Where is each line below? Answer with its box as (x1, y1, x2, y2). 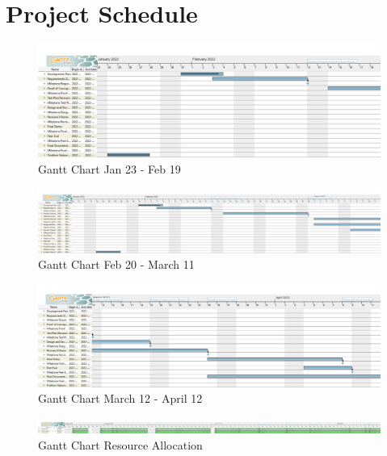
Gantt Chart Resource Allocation (38, 436, 203, 453)
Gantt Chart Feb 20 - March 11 (38, 256, 195, 273)
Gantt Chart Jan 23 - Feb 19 (38, 160, 181, 177)
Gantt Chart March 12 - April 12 (38, 390, 203, 407)
